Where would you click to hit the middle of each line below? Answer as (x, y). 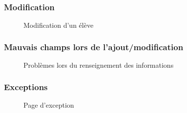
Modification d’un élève (59, 25)
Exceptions (26, 86)
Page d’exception (49, 104)
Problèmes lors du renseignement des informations (99, 65)
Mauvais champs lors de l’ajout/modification (94, 47)
